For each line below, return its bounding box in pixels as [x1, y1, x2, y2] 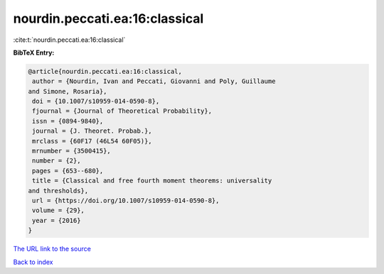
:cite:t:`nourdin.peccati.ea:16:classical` [13, 35, 126, 44]
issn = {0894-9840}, [32, 117, 104, 125]
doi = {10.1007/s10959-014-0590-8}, [32, 97, 160, 106]
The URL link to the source [13, 245, 92, 253]
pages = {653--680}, [32, 167, 104, 175]
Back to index [13, 258, 53, 266]
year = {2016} [32, 217, 81, 224]
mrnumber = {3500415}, [32, 147, 112, 155]
